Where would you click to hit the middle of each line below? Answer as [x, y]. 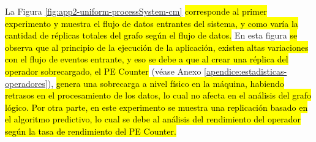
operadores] [26, 83]
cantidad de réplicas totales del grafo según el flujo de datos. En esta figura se [151, 35]
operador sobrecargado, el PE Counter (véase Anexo [103, 71]
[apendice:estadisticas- [246, 71]
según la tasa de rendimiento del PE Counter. [91, 131]
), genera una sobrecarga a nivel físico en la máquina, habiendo [166, 83]
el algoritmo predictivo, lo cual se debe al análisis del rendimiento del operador [153, 119]
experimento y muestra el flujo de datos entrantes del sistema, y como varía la [152, 23]
